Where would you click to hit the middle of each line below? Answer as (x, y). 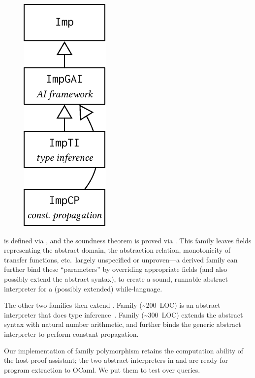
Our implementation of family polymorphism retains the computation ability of (124, 350)
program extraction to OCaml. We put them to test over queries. (102, 369)
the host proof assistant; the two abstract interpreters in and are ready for (116, 360)
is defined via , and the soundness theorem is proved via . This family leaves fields (128, 240)
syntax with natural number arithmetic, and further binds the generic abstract (123, 324)
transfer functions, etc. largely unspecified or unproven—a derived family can (121, 259)
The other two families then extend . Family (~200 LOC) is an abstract (112, 305)
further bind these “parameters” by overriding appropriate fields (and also (116, 269)
